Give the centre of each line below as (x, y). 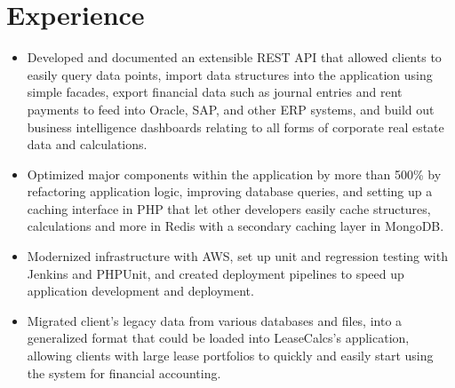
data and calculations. (87, 144)
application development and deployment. (140, 291)
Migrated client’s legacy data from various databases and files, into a (215, 320)
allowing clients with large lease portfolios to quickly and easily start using (230, 356)
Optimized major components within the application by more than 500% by (234, 174)
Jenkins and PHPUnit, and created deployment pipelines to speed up (216, 273)
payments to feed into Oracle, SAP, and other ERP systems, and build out (231, 109)
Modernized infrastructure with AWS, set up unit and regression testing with (237, 256)
